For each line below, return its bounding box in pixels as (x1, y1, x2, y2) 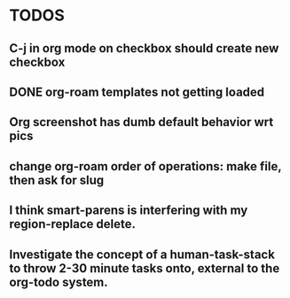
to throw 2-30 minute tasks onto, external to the (9, 261, 280, 276)
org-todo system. (9, 274, 108, 289)
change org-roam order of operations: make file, (9, 159, 282, 174)
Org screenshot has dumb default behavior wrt (9, 114, 274, 129)
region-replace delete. (9, 216, 136, 231)
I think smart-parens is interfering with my (9, 203, 248, 218)
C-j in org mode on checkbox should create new (9, 41, 279, 56)
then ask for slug (9, 172, 105, 187)
